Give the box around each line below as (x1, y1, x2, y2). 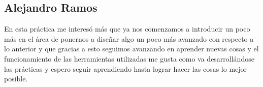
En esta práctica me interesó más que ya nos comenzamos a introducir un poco (4, 23, 250, 34)
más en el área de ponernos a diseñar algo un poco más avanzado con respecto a (4, 33, 254, 44)
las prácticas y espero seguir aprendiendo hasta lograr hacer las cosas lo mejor (4, 63, 247, 74)
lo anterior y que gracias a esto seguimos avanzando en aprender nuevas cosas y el (4, 43, 259, 54)
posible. (4, 73, 28, 84)
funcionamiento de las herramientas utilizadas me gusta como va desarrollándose (4, 53, 254, 64)
